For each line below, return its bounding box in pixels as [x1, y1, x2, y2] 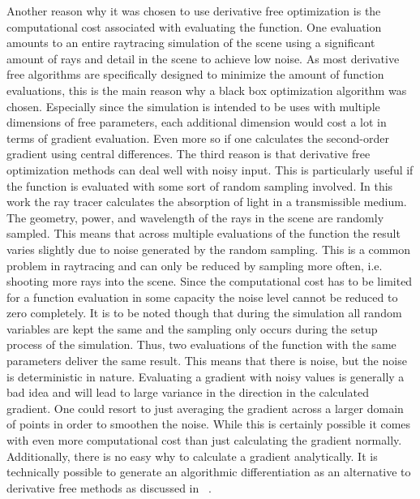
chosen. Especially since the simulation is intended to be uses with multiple [6, 97, 380, 114]
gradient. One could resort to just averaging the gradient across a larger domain [6, 399, 404, 416]
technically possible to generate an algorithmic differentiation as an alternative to [6, 463, 411, 480]
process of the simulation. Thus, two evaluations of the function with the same [6, 336, 396, 353]
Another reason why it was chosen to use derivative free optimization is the [6, 2, 381, 19]
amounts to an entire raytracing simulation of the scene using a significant [6, 34, 375, 51]
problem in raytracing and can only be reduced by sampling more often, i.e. [6, 256, 383, 273]
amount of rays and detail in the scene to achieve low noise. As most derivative [6, 49, 400, 67]
